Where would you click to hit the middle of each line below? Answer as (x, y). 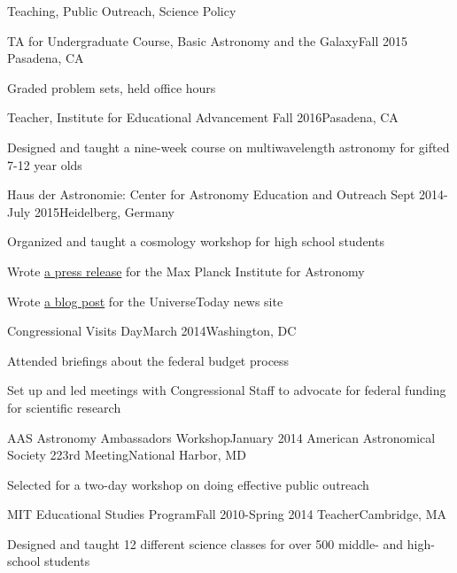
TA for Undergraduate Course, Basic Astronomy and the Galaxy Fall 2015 (208, 40)
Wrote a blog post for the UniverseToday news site (145, 301)
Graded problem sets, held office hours (112, 87)
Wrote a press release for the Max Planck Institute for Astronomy (186, 271)
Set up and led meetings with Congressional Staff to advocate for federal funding (227, 390)
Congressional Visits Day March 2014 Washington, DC (152, 331)
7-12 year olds (45, 164)
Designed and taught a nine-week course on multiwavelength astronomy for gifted (228, 147)
